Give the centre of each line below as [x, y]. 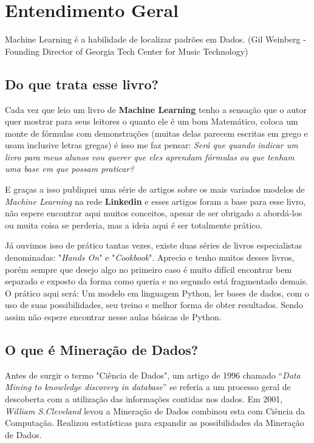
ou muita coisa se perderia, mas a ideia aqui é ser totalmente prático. [134, 225]
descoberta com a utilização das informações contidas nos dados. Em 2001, [144, 399]
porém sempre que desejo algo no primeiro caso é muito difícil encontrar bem [148, 269]
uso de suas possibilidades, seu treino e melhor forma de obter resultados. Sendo [154, 305]
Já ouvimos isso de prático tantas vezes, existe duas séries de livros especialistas [154, 245]
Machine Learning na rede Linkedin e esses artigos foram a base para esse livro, [155, 201]
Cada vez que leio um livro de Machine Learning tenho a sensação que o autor [156, 109]
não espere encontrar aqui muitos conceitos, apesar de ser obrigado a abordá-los [154, 213]
